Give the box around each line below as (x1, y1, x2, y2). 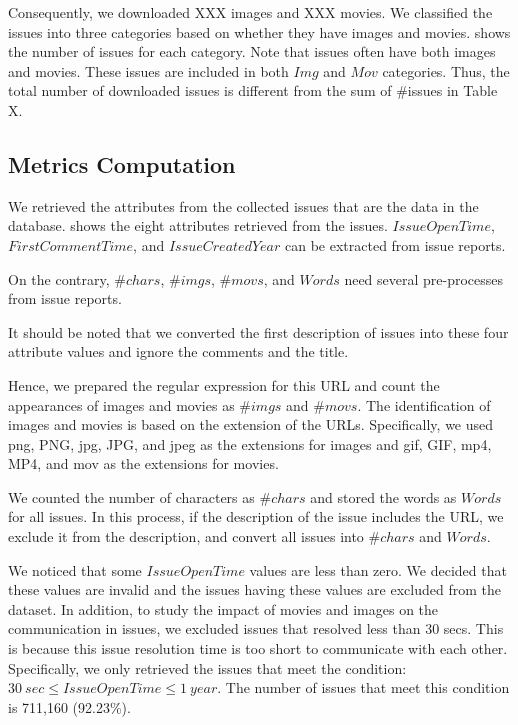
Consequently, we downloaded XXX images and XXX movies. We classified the (8, 2, 493, 22)
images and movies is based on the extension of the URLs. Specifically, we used (8, 414, 494, 435)
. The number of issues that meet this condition (217, 677, 510, 698)
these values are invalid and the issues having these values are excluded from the (8, 579, 501, 600)
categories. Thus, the (382, 60, 510, 81)
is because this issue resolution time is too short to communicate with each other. (8, 638, 508, 659)
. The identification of (357, 394, 491, 415)
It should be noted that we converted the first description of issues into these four (8, 321, 509, 342)
